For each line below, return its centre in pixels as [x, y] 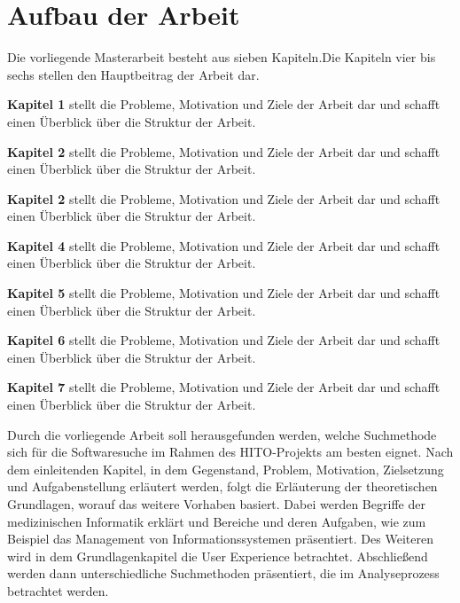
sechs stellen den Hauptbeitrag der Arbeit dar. [133, 74]
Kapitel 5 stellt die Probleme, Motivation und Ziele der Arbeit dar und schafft [224, 293]
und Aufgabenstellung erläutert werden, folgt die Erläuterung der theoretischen [222, 486]
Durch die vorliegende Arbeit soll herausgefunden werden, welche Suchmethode [222, 434]
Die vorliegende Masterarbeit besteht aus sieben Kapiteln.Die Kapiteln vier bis [222, 57]
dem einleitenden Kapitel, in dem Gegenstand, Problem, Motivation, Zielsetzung [226, 469]
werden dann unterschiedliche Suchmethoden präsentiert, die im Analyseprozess [223, 573]
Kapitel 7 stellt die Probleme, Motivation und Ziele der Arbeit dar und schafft [224, 387]
